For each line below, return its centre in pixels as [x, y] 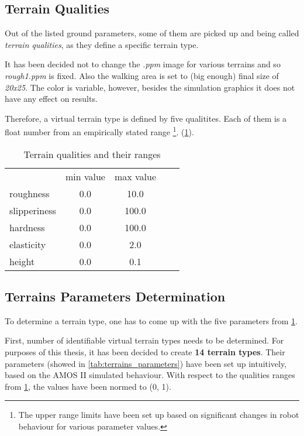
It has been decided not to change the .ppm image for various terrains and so [143, 64]
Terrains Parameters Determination [115, 296]
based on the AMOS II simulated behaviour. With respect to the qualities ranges [150, 375]
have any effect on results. [51, 99]
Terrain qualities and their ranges [92, 154]
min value [85, 176]
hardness [27, 227]
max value [135, 176]
